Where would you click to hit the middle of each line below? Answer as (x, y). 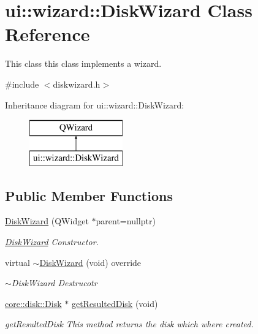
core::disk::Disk (33, 303)
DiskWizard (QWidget (47, 221)
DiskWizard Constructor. (52, 242)
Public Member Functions (89, 195)
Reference (47, 34)
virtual (17, 262)
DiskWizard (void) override (90, 262)
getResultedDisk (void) (115, 303)
